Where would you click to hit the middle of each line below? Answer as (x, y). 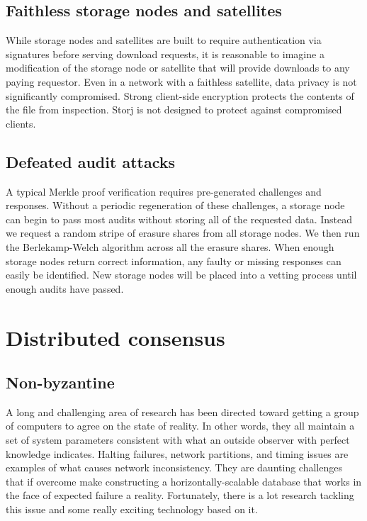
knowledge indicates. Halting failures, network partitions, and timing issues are (177, 453)
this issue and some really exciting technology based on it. (132, 509)
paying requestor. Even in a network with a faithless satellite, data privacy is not (181, 81)
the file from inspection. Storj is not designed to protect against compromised (174, 110)
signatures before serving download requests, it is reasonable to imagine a (165, 54)
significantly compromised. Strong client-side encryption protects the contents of (180, 95)
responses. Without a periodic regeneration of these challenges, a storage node (175, 205)
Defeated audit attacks (90, 161)
